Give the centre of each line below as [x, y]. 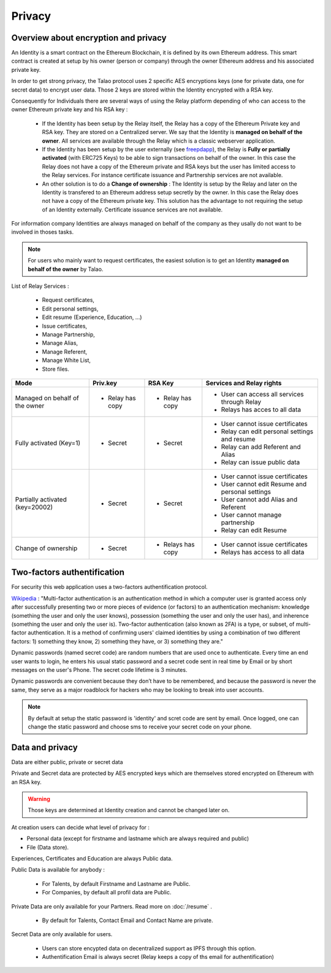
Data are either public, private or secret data [67, 762]
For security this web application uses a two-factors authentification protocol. [109, 587]
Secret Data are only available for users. [62, 934]
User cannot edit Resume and [264, 484]
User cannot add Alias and [259, 499]
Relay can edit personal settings [267, 431]
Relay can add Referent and [261, 447]
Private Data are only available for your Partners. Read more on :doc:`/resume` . [112, 906]
